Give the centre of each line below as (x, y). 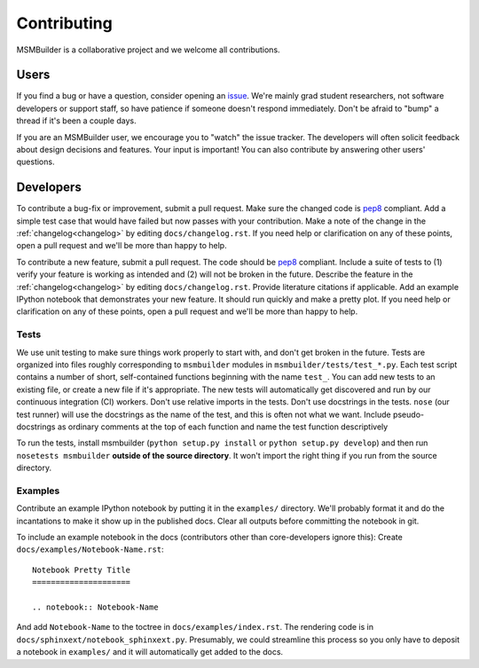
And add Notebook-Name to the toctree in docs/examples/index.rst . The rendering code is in (195, 627)
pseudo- (408, 414)
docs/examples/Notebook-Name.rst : (90, 549)
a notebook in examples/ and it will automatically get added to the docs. (150, 652)
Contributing (64, 23)
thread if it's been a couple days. (76, 121)
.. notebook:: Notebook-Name (95, 607)
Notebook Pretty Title (82, 570)
